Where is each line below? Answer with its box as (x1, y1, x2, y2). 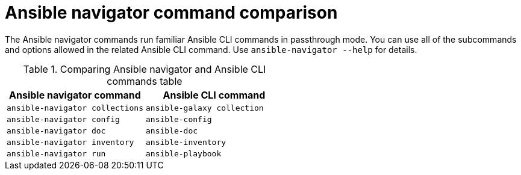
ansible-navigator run (7, 149, 106, 158)
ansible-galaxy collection (145, 103, 264, 112)
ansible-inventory (145, 137, 226, 147)
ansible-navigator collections (7, 103, 143, 112)
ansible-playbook (145, 149, 222, 158)
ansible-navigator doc (7, 126, 106, 135)
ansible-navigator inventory (7, 137, 134, 147)
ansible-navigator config (7, 114, 120, 124)
